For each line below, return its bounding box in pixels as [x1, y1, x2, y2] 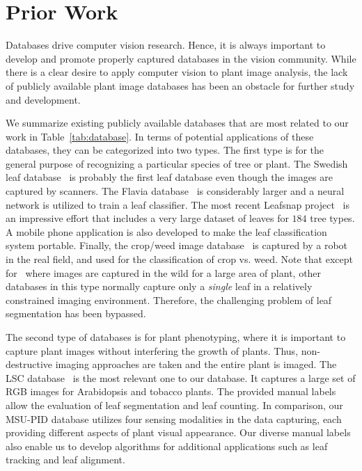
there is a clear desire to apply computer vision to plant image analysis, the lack [6, 65, 348, 79]
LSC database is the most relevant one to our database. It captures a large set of [6, 370, 356, 385]
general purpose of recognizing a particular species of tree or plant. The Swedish [6, 156, 348, 170]
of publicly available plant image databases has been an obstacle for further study [6, 78, 355, 93]
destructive [6, 357, 53, 372]
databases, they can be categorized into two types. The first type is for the [6, 143, 324, 157]
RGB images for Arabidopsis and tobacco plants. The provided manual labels [6, 384, 336, 399]
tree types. [310, 211, 355, 225]
